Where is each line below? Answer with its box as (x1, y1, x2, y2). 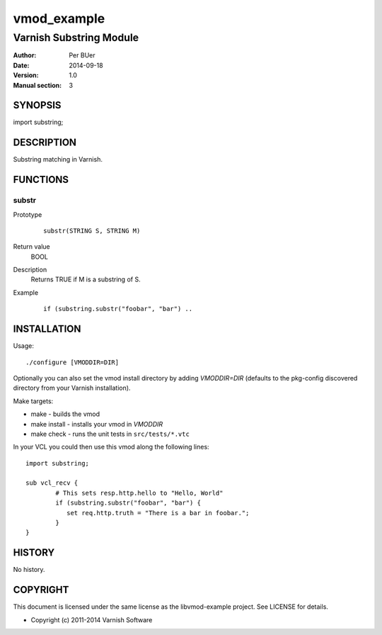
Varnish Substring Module (13, 31, 139, 44)
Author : (13, 51, 37, 60)
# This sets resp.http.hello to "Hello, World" (55, 489, 224, 497)
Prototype (13, 210, 42, 219)
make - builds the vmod (30, 410, 100, 418)
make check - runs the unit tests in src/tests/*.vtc (30, 429, 190, 438)
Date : (13, 61, 30, 69)
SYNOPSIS (13, 99, 62, 111)
